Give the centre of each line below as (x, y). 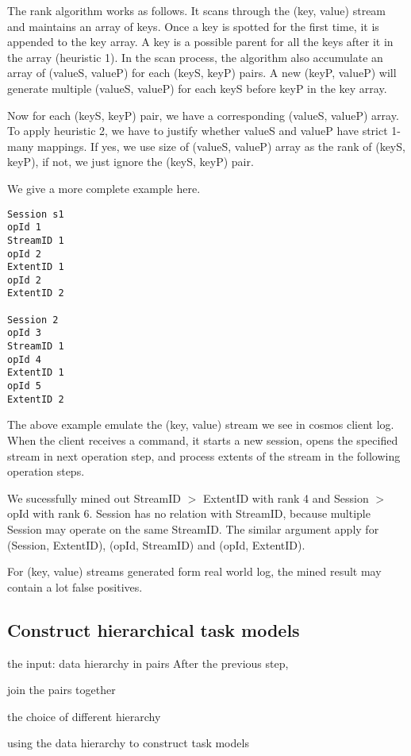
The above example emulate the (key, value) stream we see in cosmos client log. (201, 424)
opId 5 (24, 386)
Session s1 (36, 214)
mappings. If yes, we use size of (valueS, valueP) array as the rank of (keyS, (221, 146)
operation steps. (46, 471)
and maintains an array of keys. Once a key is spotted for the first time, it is (193, 26)
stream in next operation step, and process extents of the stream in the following (204, 455)
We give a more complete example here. (104, 188)
